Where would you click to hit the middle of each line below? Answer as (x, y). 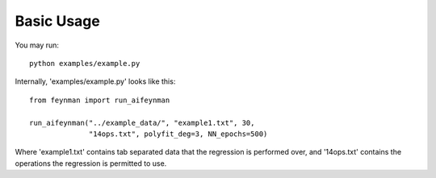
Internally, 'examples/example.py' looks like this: (95, 81)
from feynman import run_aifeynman (100, 100)
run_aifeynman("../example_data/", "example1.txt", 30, (142, 122)
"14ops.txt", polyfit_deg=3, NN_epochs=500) (178, 134)
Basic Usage (57, 21)
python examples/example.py (85, 63)
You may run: (37, 45)
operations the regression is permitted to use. (91, 163)
